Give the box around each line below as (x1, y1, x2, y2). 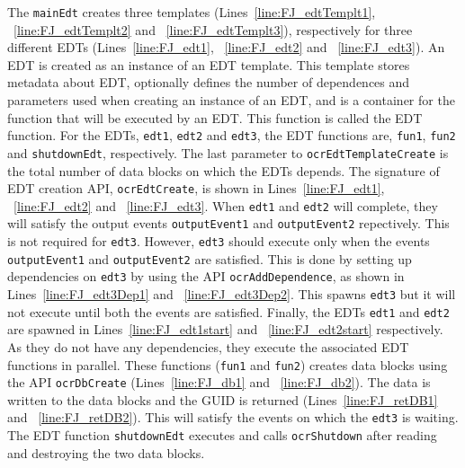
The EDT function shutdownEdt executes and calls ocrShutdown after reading (7, 426, 437, 445)
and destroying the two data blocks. (7, 443, 205, 462)
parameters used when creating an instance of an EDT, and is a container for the (7, 91, 455, 110)
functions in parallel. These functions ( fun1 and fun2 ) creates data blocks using (7, 355, 448, 374)
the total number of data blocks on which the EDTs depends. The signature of (7, 161, 440, 180)
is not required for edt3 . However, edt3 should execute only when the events (7, 232, 430, 251)
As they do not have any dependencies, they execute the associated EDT (7, 337, 409, 356)
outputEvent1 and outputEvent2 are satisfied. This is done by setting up (7, 249, 412, 268)
